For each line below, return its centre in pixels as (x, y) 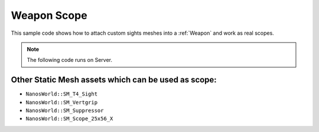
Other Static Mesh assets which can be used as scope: (114, 80)
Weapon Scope (49, 15)
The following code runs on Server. (69, 60)
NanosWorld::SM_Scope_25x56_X (69, 119)
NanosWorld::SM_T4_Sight (61, 94)
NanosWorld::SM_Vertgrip (61, 102)
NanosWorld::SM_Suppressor (65, 111)
